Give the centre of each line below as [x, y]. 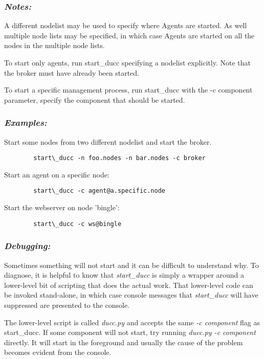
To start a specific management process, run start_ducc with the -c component [128, 90]
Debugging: [27, 246]
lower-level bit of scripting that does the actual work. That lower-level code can [129, 285]
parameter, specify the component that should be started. [95, 99]
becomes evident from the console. [58, 352]
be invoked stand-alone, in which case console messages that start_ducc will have [131, 295]
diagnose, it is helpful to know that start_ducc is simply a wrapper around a [124, 275]
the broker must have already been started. [72, 72]
